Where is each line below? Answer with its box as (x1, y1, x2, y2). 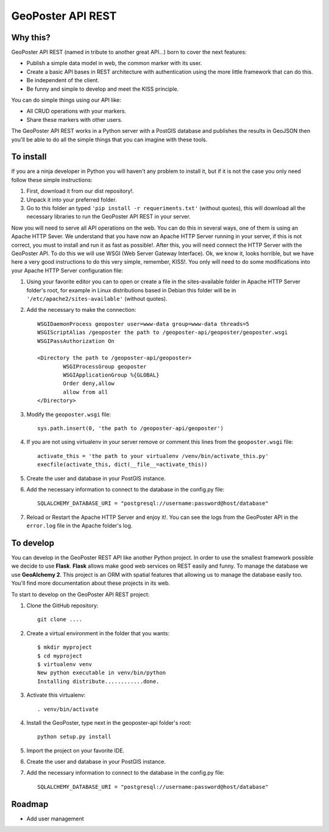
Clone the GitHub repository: (26, 602, 99, 609)
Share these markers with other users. (26, 116, 123, 123)
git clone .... (37, 616, 83, 623)
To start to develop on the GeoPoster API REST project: (11, 591, 150, 598)
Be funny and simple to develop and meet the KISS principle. (26, 85, 179, 93)
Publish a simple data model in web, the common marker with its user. (26, 60, 202, 67)
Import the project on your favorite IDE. (26, 747, 125, 754)
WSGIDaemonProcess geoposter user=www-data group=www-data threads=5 (37, 320, 250, 327)
